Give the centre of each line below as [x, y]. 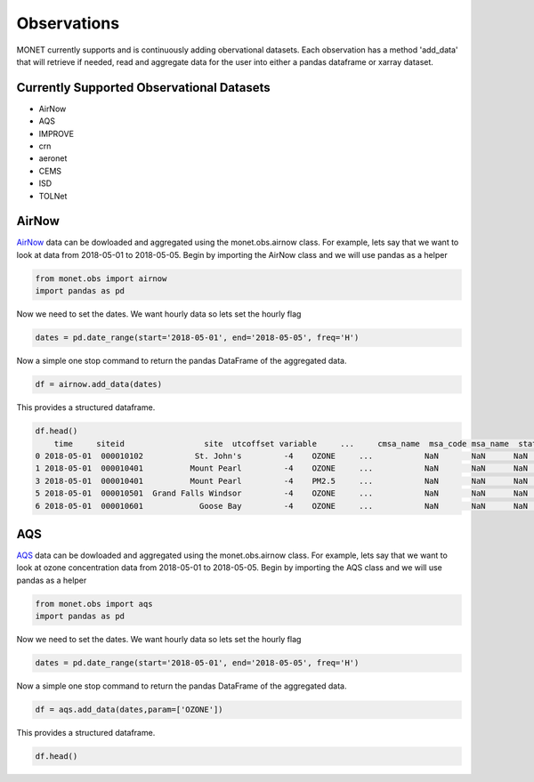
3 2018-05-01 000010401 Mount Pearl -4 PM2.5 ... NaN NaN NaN [282, 481]
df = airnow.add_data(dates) [99, 384]
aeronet [53, 158]
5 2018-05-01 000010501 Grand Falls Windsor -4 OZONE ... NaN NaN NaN [282, 493]
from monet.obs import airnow [101, 278]
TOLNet [53, 196]
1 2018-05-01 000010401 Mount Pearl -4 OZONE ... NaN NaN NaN [282, 468]
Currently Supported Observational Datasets [143, 88]
